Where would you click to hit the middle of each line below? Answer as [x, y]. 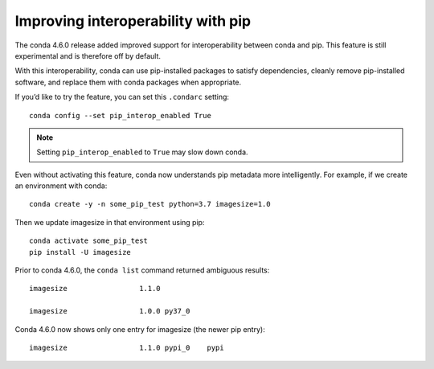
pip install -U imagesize [80, 252]
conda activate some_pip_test [89, 241]
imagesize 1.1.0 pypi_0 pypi [127, 347]
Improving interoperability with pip [133, 21]
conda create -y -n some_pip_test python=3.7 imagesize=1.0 [150, 204]
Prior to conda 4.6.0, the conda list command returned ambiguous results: [142, 270]
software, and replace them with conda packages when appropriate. [128, 82]
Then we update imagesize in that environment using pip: [110, 222]
